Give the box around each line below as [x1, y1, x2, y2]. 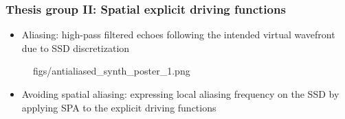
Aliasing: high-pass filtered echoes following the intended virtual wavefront [21, 27, 335, 42]
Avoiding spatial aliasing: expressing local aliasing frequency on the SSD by [21, 87, 340, 101]
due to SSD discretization [21, 40, 130, 55]
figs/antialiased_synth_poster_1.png [33, 64, 190, 78]
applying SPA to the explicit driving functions [21, 100, 216, 114]
